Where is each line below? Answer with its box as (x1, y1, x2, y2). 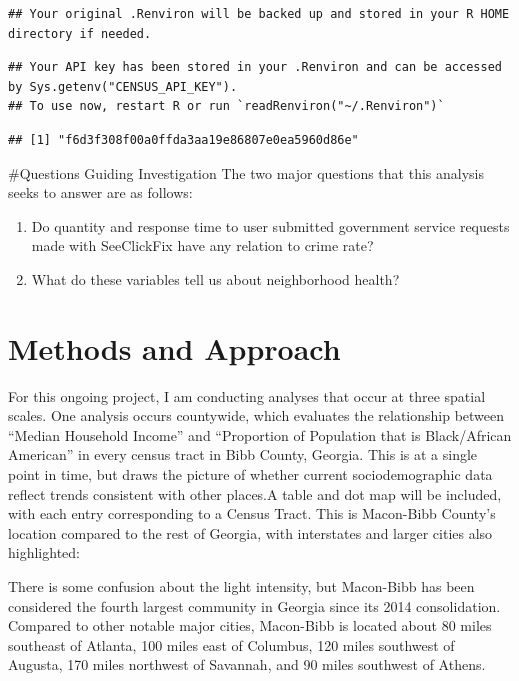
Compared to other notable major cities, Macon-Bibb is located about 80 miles (8, 615, 492, 636)
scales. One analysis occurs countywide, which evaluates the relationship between (8, 405, 505, 426)
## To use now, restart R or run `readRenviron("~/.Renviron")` (8, 99, 445, 114)
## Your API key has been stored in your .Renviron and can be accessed (8, 60, 502, 75)
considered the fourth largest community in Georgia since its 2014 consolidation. (8, 595, 501, 616)
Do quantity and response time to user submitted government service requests (31, 215, 510, 236)
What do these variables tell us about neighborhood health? (31, 268, 400, 289)
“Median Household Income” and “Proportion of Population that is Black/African (8, 424, 512, 445)
